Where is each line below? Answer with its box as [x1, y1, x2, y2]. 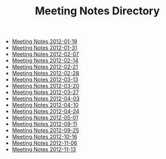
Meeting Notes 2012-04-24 [11, 108, 79, 115]
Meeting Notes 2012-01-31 [11, 44, 78, 51]
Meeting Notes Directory [35, 4, 160, 18]
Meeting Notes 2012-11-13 [11, 146, 76, 153]
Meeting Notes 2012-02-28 [11, 70, 79, 77]
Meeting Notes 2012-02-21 [11, 63, 79, 71]
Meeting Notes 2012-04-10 [11, 102, 79, 109]
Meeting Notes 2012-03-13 [11, 76, 79, 83]
